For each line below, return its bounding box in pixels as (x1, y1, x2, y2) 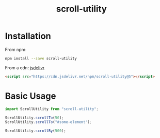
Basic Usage (5, 91, 56, 101)
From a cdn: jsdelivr (5, 64, 45, 71)
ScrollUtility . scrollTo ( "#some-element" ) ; (5, 120, 92, 124)
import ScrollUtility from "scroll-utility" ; (5, 107, 98, 111)
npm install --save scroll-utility (5, 56, 77, 61)
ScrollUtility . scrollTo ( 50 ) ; (5, 115, 64, 120)
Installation (5, 31, 51, 42)
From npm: (5, 46, 27, 52)
